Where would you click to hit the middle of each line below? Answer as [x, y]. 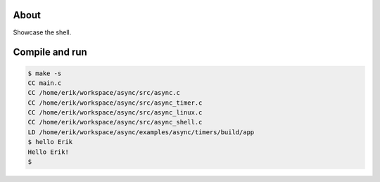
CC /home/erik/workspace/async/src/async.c [104, 93]
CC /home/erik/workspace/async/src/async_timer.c [115, 103]
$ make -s [45, 73]
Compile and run [50, 52]
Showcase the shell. [42, 32]
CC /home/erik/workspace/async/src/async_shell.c [115, 122]
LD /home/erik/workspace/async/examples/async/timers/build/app [141, 132]
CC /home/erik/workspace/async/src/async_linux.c [115, 113]
